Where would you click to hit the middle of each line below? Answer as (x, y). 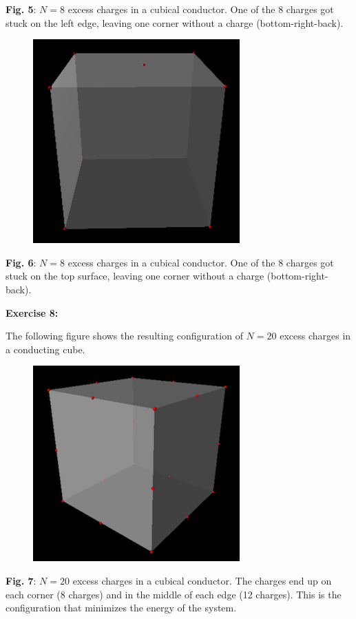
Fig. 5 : (21, 9)
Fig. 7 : (21, 580)
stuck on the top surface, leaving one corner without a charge (135, 276)
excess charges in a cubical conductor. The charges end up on (202, 580)
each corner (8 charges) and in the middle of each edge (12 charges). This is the (174, 594)
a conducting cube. (45, 349)
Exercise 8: (32, 312)
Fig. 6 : (21, 262)
